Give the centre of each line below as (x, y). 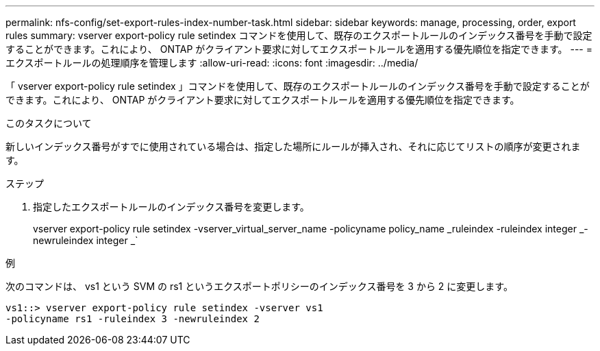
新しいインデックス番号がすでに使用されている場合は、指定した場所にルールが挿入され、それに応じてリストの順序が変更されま (293, 146)
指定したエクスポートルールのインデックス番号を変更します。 (171, 207)
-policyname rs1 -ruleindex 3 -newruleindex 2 (133, 319)
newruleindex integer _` (86, 240)
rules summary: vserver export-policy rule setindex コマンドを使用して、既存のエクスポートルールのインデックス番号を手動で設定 (299, 35)
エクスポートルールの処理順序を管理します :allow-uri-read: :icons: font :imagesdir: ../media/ (212, 63)
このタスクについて (49, 123)
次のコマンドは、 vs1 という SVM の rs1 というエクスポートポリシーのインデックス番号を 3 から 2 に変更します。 (259, 286)
